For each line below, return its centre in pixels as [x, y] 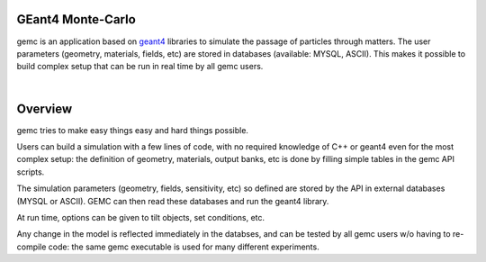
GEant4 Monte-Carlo [76, 19]
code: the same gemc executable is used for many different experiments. [184, 247]
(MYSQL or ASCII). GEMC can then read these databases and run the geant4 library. [173, 201]
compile [31, 247]
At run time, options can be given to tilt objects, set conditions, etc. [141, 217]
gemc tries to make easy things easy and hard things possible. [133, 130]
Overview [45, 108]
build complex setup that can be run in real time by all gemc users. [140, 67]
